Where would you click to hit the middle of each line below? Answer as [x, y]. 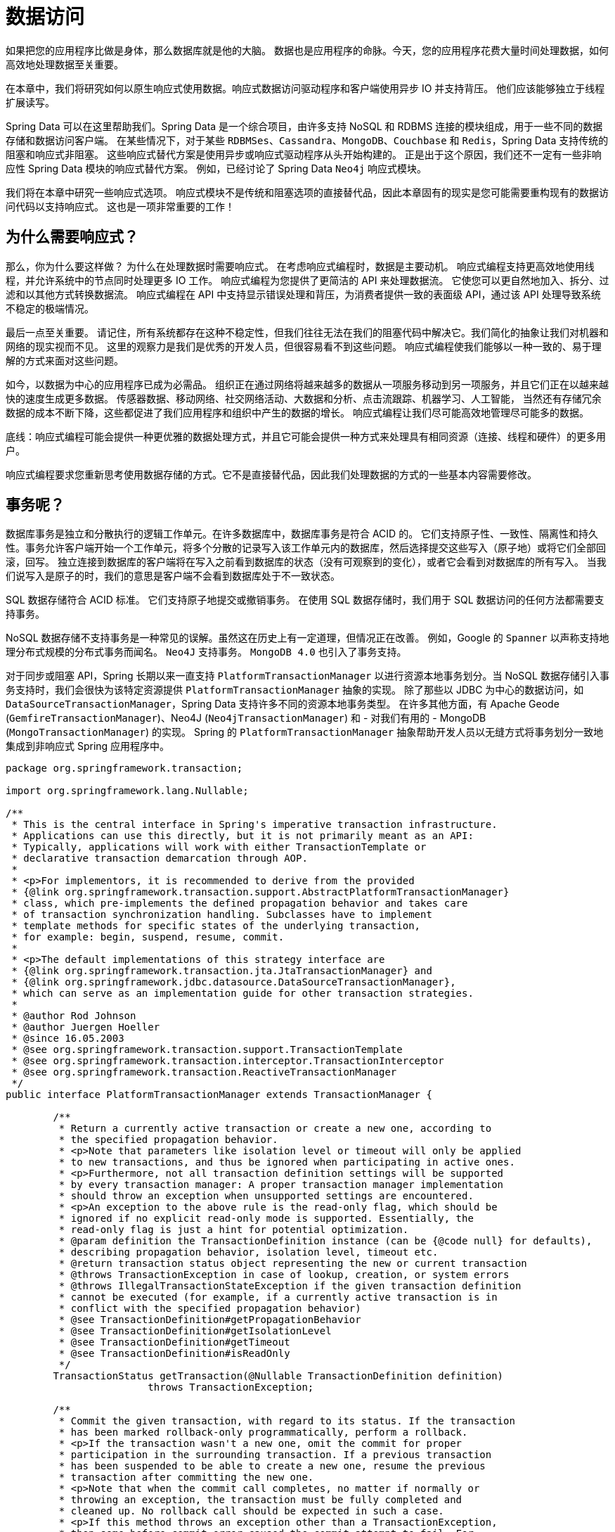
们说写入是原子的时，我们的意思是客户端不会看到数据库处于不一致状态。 [173, 576]
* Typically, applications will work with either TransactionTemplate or [219, 847]
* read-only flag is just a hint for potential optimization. [234, 1230]
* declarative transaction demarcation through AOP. [160, 858]
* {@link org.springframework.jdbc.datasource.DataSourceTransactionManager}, [234, 982]
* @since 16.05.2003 [68, 1039]
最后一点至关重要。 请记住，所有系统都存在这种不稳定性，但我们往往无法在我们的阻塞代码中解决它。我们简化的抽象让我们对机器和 [307, 332]
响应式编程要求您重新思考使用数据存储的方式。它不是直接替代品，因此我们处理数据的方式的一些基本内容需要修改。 [271, 474]
